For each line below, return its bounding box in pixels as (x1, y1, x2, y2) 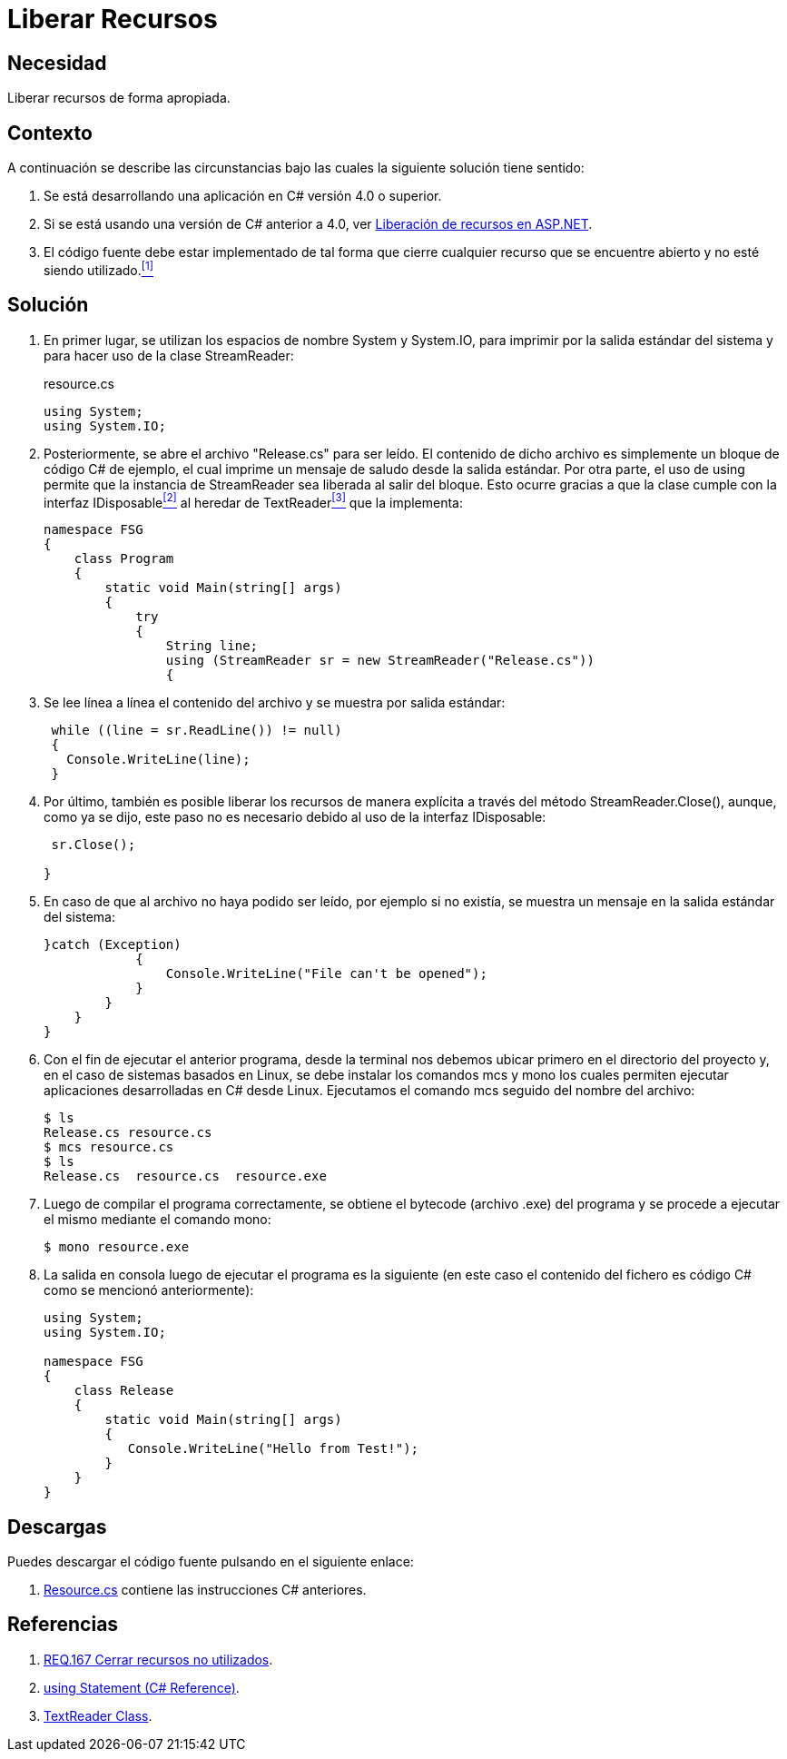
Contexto (7, 121, 93, 144)
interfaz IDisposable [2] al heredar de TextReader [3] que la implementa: (44, 491, 464, 510)
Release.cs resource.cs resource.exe (44, 1169, 327, 1184)
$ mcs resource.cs (44, 1140, 174, 1155)
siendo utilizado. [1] (44, 260, 153, 278)
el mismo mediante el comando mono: (44, 1211, 271, 1228)
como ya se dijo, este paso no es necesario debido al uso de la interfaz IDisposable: (44, 809, 546, 825)
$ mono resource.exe (44, 1240, 190, 1255)
